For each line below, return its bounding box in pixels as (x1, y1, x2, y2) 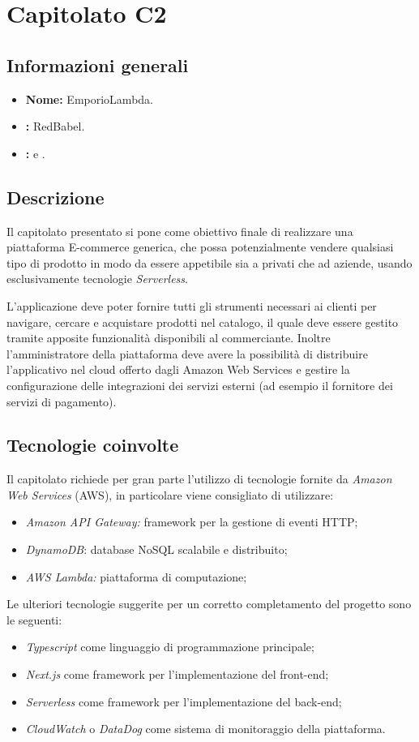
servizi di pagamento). (6, 392, 117, 410)
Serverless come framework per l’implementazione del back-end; (25, 693, 342, 710)
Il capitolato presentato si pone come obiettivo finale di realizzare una (6, 222, 353, 239)
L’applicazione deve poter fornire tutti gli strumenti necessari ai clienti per (6, 297, 377, 314)
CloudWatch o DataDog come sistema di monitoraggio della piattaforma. (25, 720, 386, 737)
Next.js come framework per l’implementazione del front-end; (25, 666, 329, 683)
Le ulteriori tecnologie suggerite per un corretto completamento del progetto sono (6, 595, 412, 612)
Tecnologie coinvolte (6, 432, 179, 457)
